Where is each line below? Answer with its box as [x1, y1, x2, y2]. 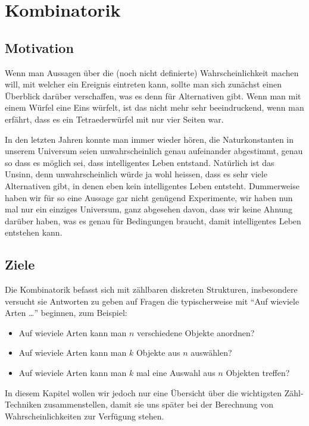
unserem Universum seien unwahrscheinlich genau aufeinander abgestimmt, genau [5, 145, 303, 157]
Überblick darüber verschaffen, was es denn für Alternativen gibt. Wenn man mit [5, 89, 301, 102]
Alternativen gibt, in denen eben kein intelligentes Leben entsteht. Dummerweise [5, 179, 299, 192]
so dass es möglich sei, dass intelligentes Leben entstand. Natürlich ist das [5, 156, 274, 168]
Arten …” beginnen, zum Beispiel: [5, 306, 127, 319]
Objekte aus [136, 346, 180, 359]
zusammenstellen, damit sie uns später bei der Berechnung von [44, 398, 273, 411]
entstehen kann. [5, 226, 63, 239]
